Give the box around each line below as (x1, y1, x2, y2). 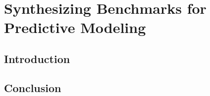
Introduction (4, 51, 70, 66)
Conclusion (4, 80, 61, 95)
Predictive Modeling (4, 17, 146, 37)
